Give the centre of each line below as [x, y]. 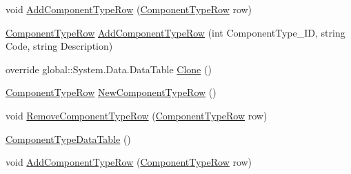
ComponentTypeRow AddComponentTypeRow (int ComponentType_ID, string [175, 32]
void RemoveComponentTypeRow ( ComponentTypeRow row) [137, 115]
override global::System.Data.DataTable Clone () [109, 69]
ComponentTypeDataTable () [68, 138]
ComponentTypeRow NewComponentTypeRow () [111, 92]
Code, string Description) [59, 46]
